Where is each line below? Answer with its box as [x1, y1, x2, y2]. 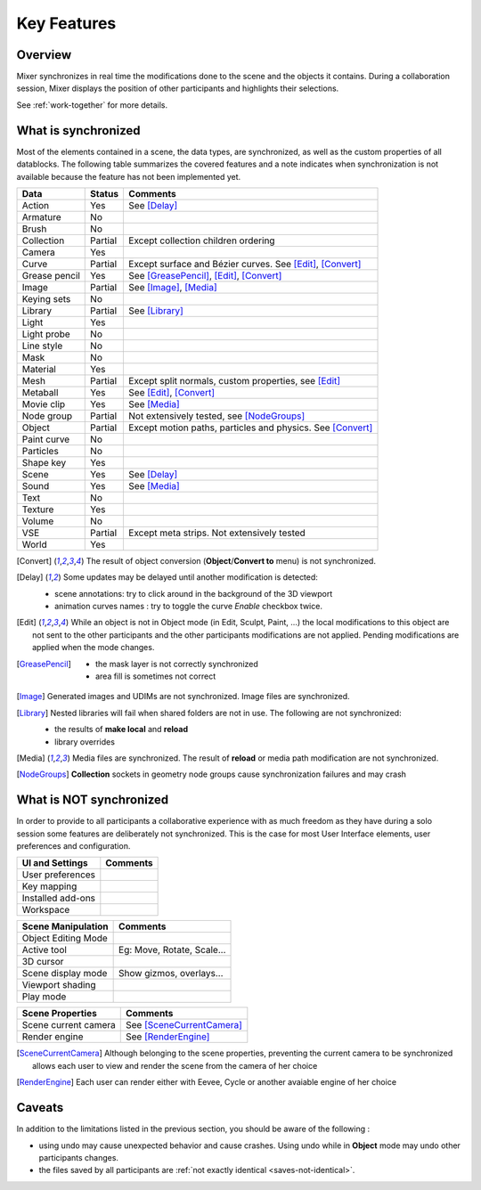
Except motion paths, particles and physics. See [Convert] [128, 421, 373, 434]
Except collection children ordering [128, 234, 275, 247]
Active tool [21, 944, 67, 957]
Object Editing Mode [21, 932, 109, 944]
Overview [16, 47, 72, 62]
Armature [21, 210, 61, 223]
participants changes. [38, 1152, 119, 1162]
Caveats [16, 1100, 64, 1115]
